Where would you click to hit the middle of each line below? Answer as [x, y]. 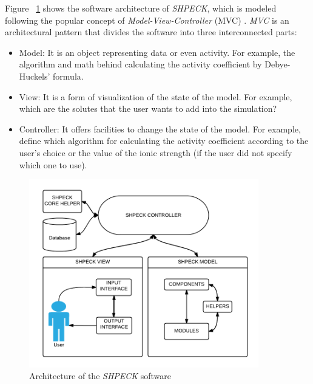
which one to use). [53, 164]
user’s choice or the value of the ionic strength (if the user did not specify [156, 152]
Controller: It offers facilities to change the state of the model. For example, [160, 129]
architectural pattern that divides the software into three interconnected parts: [151, 32]
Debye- [278, 64]
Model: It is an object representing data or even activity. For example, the [157, 52]
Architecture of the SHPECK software [100, 376]
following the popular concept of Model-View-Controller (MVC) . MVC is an [147, 20]
